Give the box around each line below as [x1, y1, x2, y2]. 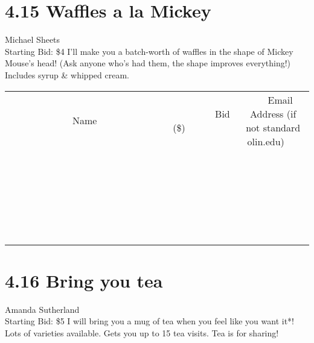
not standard [246, 120, 301, 134]
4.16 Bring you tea [5, 268, 163, 292]
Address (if [250, 106, 296, 121]
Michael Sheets [5, 33, 60, 46]
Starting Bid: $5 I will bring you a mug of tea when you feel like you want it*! [5, 315, 294, 327]
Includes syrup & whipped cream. [5, 68, 129, 81]
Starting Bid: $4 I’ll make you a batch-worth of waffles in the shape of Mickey [5, 45, 293, 57]
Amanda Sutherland [5, 303, 80, 315]
